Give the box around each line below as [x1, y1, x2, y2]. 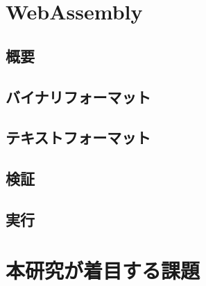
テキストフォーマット [6, 127, 151, 148]
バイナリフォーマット [6, 86, 151, 107]
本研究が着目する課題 [6, 256, 200, 285]
